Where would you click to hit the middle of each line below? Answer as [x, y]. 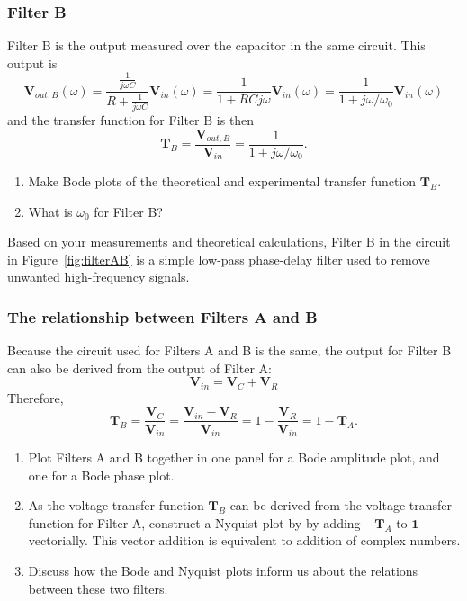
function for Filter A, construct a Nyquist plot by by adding [194, 522]
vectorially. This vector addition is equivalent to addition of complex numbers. [244, 540]
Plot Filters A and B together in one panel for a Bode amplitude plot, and [234, 457]
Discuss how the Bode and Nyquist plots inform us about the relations [223, 570]
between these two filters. [98, 588]
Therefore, [36, 397]
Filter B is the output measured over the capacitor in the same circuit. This [216, 45]
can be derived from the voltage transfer [341, 505]
